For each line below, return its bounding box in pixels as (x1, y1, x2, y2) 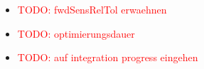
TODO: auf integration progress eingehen (17, 50, 198, 65)
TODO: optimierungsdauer (17, 26, 135, 41)
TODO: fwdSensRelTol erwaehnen (17, 2, 167, 16)
